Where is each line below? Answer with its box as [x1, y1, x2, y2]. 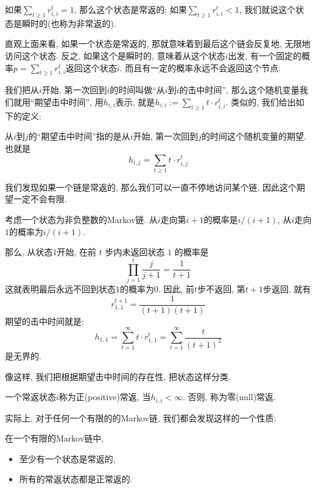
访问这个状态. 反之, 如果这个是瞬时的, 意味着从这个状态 [5, 49, 225, 62]
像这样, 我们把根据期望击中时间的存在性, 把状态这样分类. [5, 370, 231, 382]
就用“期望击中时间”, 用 [13, 95, 104, 108]
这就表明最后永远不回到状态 [5, 282, 116, 295]
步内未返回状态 [105, 245, 165, 258]
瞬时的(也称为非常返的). [21, 16, 116, 29]
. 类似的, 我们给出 [225, 95, 296, 108]
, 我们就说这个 [239, 3, 296, 15]
